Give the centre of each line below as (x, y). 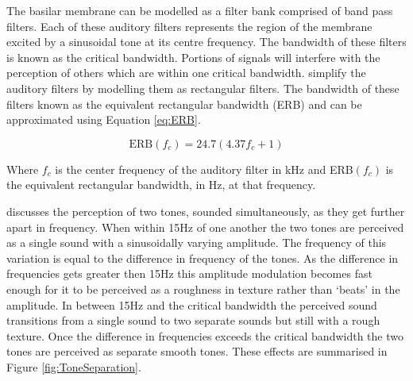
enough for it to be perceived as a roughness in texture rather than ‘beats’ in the (203, 289)
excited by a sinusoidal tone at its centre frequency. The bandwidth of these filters (206, 42)
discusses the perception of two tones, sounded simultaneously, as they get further (206, 211)
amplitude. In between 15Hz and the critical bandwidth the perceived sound (192, 304)
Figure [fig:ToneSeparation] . (74, 366)
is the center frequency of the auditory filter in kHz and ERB (204, 169)
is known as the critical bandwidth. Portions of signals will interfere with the (193, 57)
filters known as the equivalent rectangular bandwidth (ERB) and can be (184, 104)
